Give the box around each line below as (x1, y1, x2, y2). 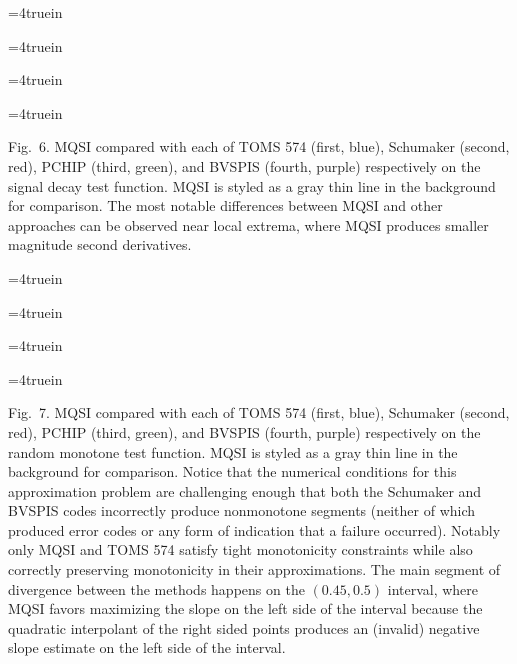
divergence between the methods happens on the (8, 578, 305, 599)
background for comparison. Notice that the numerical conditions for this (8, 461, 457, 482)
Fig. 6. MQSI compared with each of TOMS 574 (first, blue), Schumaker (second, (8, 136, 510, 157)
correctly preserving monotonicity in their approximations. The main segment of (8, 559, 501, 580)
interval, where (387, 578, 479, 599)
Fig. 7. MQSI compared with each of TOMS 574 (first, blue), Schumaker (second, (8, 402, 510, 423)
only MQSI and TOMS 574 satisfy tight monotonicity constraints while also (8, 539, 473, 560)
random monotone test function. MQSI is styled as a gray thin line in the (8, 441, 458, 462)
